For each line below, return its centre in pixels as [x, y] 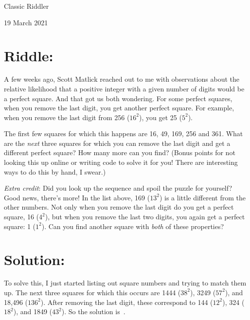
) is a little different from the [202, 197]
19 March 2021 [26, 22]
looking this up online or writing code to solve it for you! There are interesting [121, 162]
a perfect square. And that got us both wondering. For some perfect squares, [118, 98]
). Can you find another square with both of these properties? [133, 226]
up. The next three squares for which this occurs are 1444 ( [92, 292]
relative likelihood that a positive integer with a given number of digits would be [124, 88]
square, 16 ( [22, 217]
